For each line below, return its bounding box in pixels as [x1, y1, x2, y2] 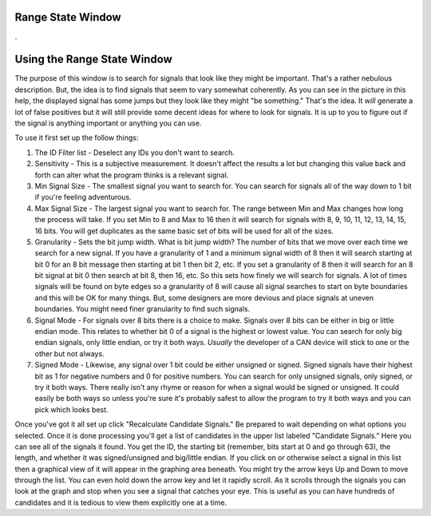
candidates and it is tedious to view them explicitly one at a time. [14, 498, 227, 507]
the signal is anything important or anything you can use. [14, 118, 202, 128]
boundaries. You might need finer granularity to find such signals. [34, 304, 251, 314]
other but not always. [34, 348, 105, 359]
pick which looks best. [34, 404, 109, 415]
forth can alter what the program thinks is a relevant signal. [34, 170, 229, 180]
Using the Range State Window [14, 53, 173, 66]
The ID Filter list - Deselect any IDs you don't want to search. [34, 148, 235, 157]
